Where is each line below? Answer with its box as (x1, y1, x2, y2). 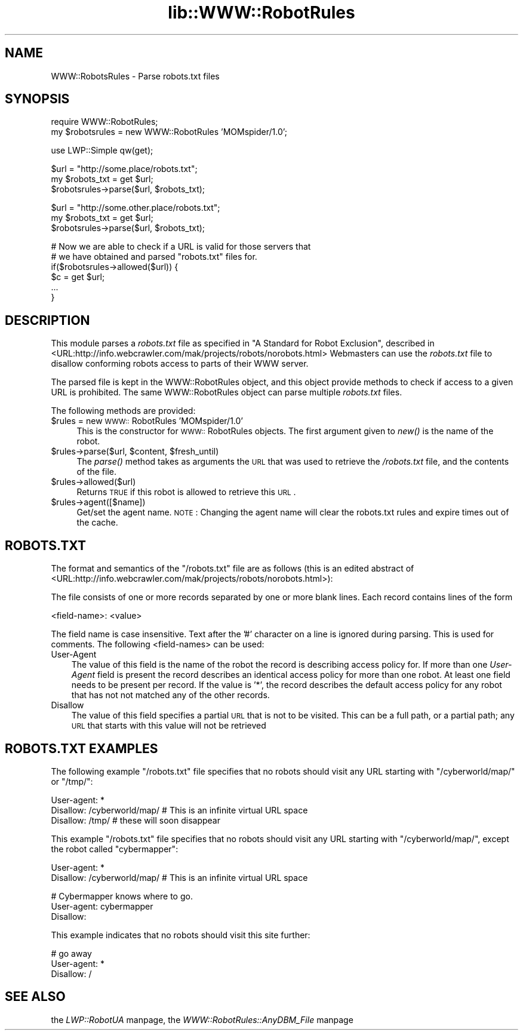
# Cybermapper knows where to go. (51, 890, 193, 901)
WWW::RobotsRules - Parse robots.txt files (51, 70, 220, 81)
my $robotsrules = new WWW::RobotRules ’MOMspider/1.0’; (51, 127, 287, 137)
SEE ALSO (5, 989, 66, 1005)
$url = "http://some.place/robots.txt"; (51, 164, 198, 174)
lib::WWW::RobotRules (168, 2, 355, 23)
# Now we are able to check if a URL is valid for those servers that (51, 241, 311, 252)
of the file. (76, 466, 117, 477)
